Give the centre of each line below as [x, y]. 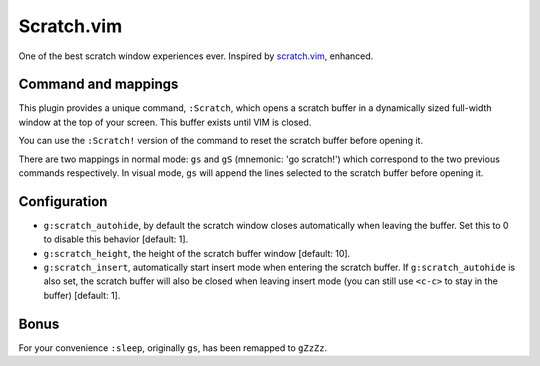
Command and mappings [98, 84]
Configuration [63, 201]
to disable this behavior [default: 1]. [116, 239]
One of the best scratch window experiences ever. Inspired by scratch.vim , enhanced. [196, 56]
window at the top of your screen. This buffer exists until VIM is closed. [165, 122]
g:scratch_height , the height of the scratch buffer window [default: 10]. [197, 253]
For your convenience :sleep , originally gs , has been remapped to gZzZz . [173, 347]
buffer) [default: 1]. [82, 295]
